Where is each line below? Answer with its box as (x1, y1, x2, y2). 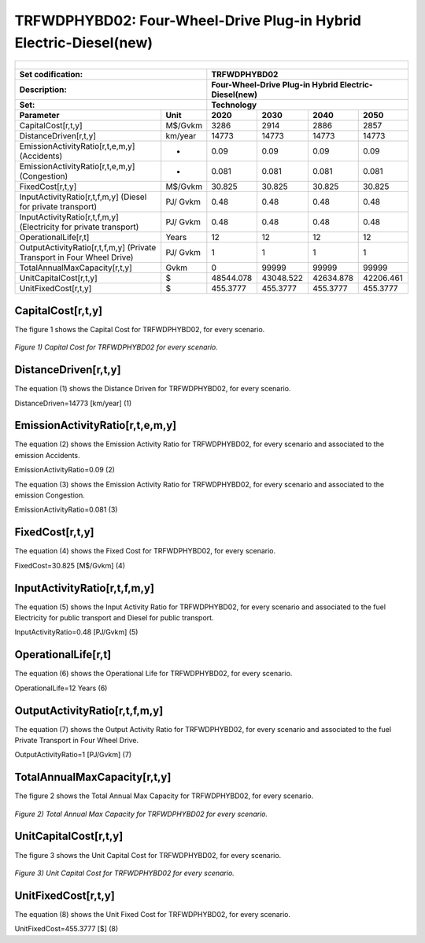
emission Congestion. (14, 490, 86, 500)
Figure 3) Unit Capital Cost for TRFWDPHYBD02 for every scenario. (14, 868, 235, 878)
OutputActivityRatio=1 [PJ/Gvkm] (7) (14, 750, 132, 760)
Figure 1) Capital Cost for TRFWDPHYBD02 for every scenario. (14, 342, 218, 352)
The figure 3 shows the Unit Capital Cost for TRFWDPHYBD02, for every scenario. (14, 850, 282, 860)
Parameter (19, 110, 60, 121)
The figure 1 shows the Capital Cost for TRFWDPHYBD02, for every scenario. (14, 324, 265, 334)
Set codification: (19, 69, 83, 80)
